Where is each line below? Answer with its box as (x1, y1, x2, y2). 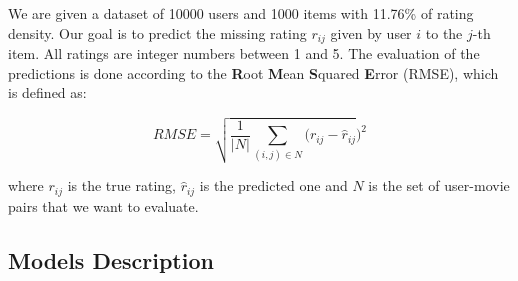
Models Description (8, 244, 214, 275)
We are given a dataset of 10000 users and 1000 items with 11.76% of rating (8, 3, 474, 23)
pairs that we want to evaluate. (8, 195, 199, 216)
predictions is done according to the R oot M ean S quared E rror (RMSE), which (8, 62, 499, 83)
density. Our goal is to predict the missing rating (8, 22, 307, 43)
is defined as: (8, 82, 87, 103)
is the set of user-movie (368, 175, 510, 196)
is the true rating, (67, 175, 176, 196)
